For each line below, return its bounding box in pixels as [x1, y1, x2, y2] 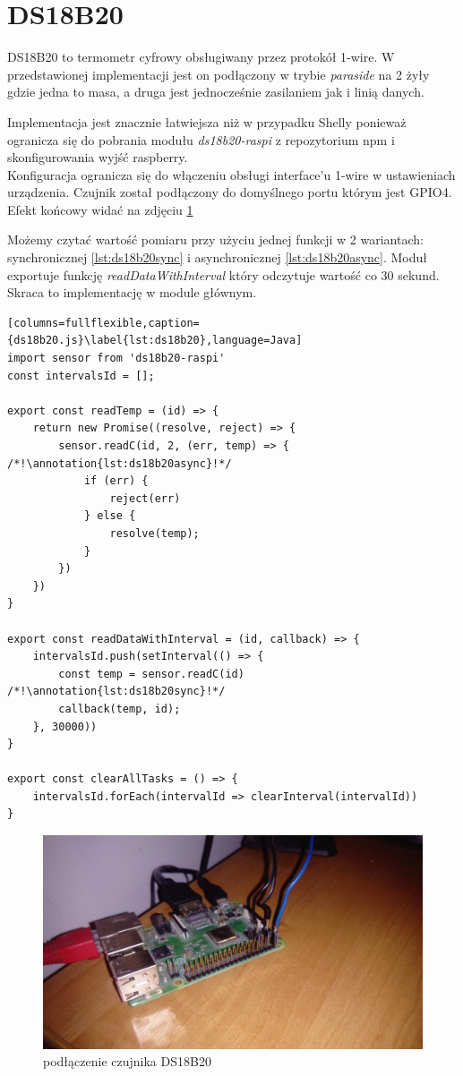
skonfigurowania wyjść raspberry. [7, 148, 188, 167]
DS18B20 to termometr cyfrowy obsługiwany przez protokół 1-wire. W [7, 47, 395, 66]
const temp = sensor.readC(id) [58, 667, 244, 680]
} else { [83, 509, 136, 523]
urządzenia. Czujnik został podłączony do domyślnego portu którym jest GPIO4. [7, 183, 452, 201]
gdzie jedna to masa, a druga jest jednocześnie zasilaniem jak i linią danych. [7, 82, 424, 101]
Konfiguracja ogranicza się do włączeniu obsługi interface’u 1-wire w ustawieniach [7, 165, 456, 184]
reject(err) [109, 491, 181, 505]
